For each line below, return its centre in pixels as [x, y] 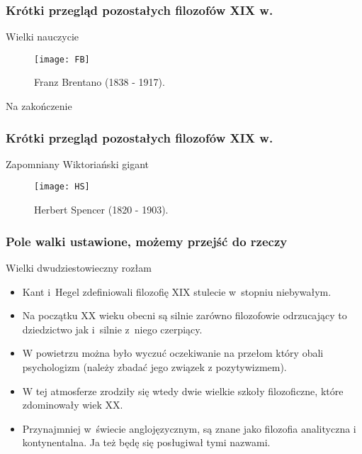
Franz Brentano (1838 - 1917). [100, 82]
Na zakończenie [39, 106]
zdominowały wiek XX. [73, 405]
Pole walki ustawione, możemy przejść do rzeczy [147, 241]
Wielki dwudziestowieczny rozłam [79, 267]
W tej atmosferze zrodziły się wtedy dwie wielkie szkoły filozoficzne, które [183, 391]
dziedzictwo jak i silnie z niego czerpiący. [112, 329]
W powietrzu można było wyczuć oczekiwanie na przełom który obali [173, 353]
